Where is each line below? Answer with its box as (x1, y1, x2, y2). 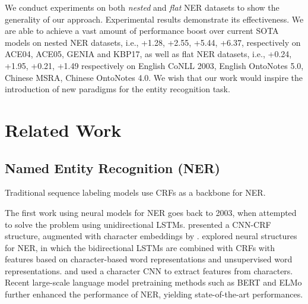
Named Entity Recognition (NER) (5, 158, 220, 177)
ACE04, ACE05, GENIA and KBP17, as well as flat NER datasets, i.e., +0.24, (5, 48, 292, 60)
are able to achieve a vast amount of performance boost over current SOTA (5, 24, 279, 37)
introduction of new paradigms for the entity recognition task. (5, 83, 230, 95)
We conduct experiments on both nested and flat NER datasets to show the (5, 1, 280, 13)
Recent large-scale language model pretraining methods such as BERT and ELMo (5, 276, 302, 289)
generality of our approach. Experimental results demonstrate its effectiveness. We (5, 12, 304, 25)
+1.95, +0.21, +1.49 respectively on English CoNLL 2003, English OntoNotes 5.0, (5, 59, 304, 71)
